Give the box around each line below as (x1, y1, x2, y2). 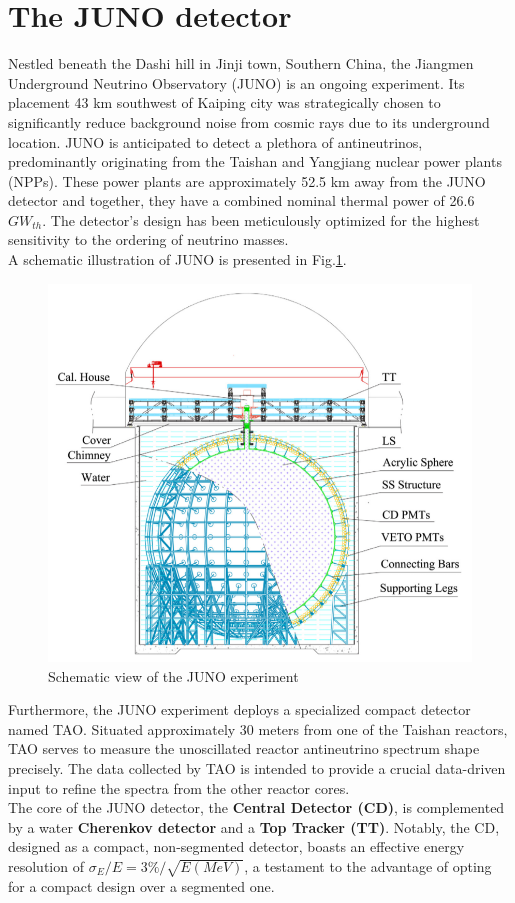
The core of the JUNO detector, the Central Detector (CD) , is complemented (8, 797, 505, 818)
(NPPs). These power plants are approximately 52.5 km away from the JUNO (8, 170, 486, 191)
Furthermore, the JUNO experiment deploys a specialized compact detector (8, 699, 471, 720)
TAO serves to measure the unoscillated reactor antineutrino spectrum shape (8, 738, 480, 759)
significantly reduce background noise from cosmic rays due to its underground (8, 111, 490, 132)
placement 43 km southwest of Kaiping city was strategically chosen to (8, 92, 441, 113)
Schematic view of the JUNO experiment (48, 665, 299, 686)
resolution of (8, 856, 84, 877)
